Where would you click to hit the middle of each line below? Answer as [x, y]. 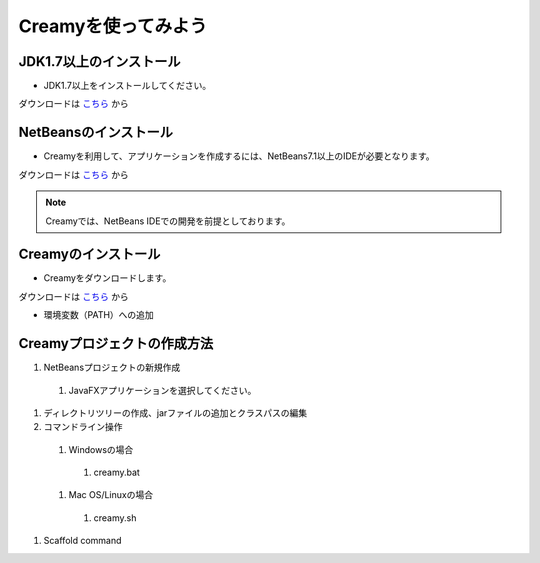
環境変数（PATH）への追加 [98, 315]
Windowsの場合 [101, 449]
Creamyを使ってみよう [113, 26]
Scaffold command [82, 541]
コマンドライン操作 [83, 427]
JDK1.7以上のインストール [99, 61]
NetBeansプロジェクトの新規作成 [112, 367]
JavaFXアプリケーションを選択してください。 [162, 390]
